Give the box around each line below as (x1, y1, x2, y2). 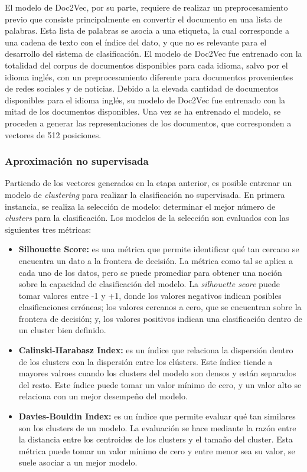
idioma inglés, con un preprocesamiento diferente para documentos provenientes (5, 70, 293, 83)
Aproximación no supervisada (5, 154, 149, 168)
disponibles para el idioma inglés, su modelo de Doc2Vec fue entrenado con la (5, 93, 286, 106)
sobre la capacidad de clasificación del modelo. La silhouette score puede (18, 278, 280, 290)
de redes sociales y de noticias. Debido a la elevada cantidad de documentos (5, 82, 279, 95)
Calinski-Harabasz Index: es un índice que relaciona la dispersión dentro (18, 344, 293, 356)
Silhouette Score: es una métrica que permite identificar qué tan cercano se (18, 243, 299, 255)
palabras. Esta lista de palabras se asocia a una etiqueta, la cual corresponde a (5, 24, 289, 37)
